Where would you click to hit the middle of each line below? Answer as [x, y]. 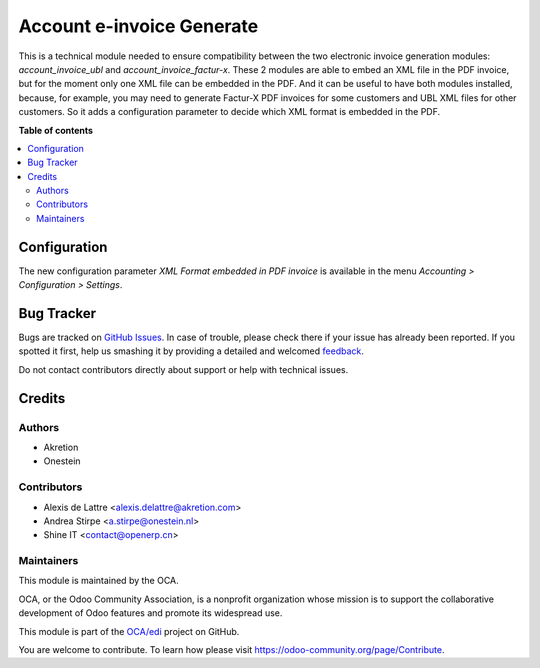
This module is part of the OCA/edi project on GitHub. [129, 631]
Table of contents [56, 130]
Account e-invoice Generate [138, 26]
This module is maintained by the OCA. [98, 581]
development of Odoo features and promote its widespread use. [150, 613]
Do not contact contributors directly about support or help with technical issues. [183, 369]
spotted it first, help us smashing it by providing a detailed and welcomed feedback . [191, 351]
